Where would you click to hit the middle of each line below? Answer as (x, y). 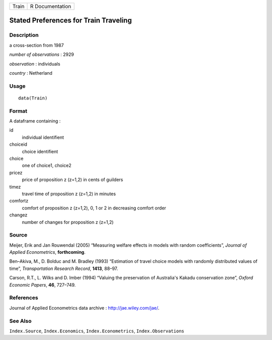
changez (18, 215)
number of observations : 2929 (42, 54)
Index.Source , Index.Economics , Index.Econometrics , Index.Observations (97, 331)
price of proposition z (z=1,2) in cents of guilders (73, 180)
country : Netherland (31, 73)
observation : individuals (35, 64)
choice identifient (40, 151)
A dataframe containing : (35, 121)
